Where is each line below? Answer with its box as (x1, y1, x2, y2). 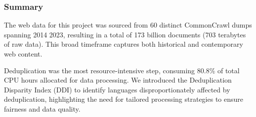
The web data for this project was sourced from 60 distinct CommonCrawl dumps (4, 20, 252, 30)
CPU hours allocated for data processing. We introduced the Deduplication (4, 75, 232, 85)
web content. (4, 49, 43, 58)
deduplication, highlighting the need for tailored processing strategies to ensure (4, 94, 244, 104)
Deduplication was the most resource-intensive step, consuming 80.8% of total (4, 65, 240, 75)
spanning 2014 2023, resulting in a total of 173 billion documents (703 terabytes (4, 29, 246, 39)
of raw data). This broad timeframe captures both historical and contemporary (4, 39, 243, 49)
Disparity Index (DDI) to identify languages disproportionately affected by (4, 84, 230, 94)
